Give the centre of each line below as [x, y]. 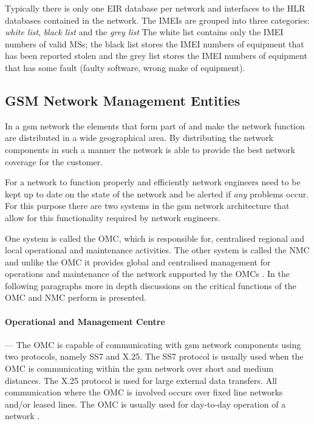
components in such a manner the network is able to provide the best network [150, 149]
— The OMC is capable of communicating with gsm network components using [153, 344]
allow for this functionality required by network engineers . [113, 217]
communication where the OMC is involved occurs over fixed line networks [144, 392]
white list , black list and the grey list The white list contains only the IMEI [144, 32]
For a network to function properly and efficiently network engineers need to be [153, 182]
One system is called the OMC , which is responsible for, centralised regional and [155, 238]
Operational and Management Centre [85, 321]
